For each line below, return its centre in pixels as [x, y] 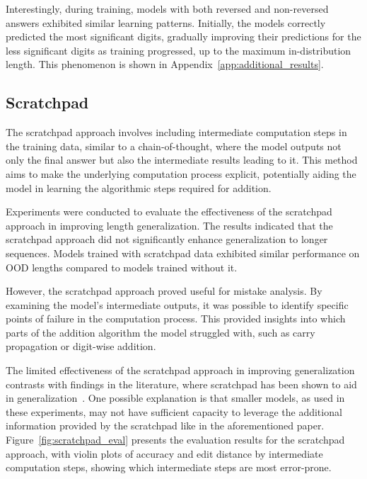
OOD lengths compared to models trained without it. [122, 267]
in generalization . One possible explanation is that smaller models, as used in [175, 398]
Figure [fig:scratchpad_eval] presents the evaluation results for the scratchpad [175, 440]
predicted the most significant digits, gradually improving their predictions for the [183, 36]
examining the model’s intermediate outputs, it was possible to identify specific [177, 304]
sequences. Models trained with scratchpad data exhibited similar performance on [183, 253]
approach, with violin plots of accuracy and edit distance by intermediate [164, 453]
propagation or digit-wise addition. [81, 346]
